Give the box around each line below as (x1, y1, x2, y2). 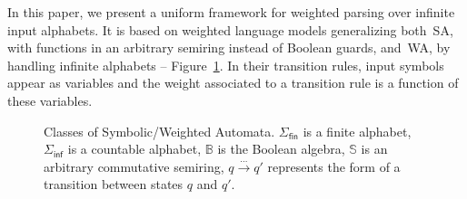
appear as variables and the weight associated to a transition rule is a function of (7, 73, 459, 92)
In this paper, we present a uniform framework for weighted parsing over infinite (7, 3, 455, 21)
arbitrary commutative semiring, (44, 156, 224, 175)
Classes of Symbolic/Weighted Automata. (44, 121, 275, 140)
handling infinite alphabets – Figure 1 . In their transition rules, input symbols (7, 55, 444, 74)
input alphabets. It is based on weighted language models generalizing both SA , (7, 20, 453, 39)
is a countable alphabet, (67, 139, 202, 158)
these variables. (7, 90, 93, 109)
